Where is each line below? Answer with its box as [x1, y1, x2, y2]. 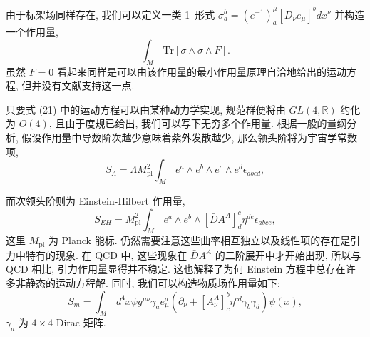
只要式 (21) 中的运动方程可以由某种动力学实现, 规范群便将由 [6, 101, 286, 116]
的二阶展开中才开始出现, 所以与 [215, 247, 361, 262]
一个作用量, [6, 24, 58, 39]
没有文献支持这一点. [41, 78, 135, 93]
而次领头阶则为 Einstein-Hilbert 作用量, [6, 193, 185, 208]
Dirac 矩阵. [56, 315, 106, 330]
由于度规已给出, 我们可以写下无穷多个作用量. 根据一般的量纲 [65, 116, 347, 131]
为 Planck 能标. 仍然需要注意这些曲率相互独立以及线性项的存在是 [48, 233, 351, 248]
